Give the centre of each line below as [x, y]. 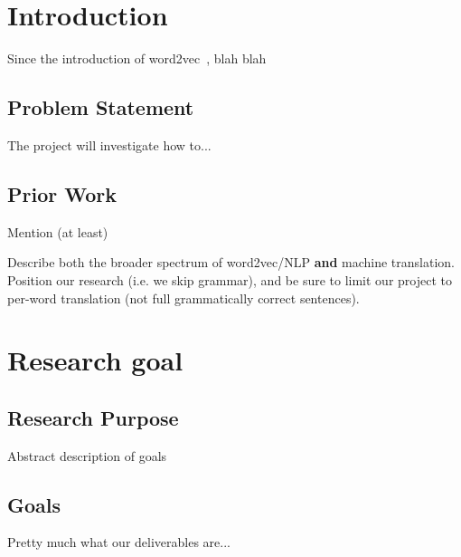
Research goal [95, 360]
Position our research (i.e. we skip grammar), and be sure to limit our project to [230, 279]
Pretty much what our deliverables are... [119, 542]
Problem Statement [101, 107]
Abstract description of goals [87, 455]
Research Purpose [93, 417]
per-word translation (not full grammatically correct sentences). [183, 298]
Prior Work [62, 193]
